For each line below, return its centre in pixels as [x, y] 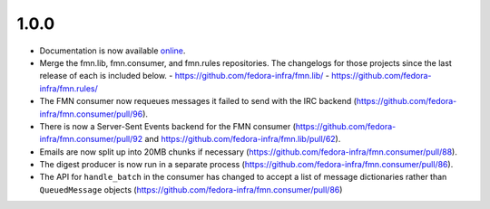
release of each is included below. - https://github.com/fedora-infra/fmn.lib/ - [185, 76]
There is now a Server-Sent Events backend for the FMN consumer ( [168, 126]
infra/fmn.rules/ [69, 88]
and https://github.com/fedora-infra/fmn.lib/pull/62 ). [243, 139]
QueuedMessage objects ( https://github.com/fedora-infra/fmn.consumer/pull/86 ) [191, 189]
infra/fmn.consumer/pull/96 [91, 114]
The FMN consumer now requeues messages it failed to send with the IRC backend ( [198, 101]
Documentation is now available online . [113, 51]
